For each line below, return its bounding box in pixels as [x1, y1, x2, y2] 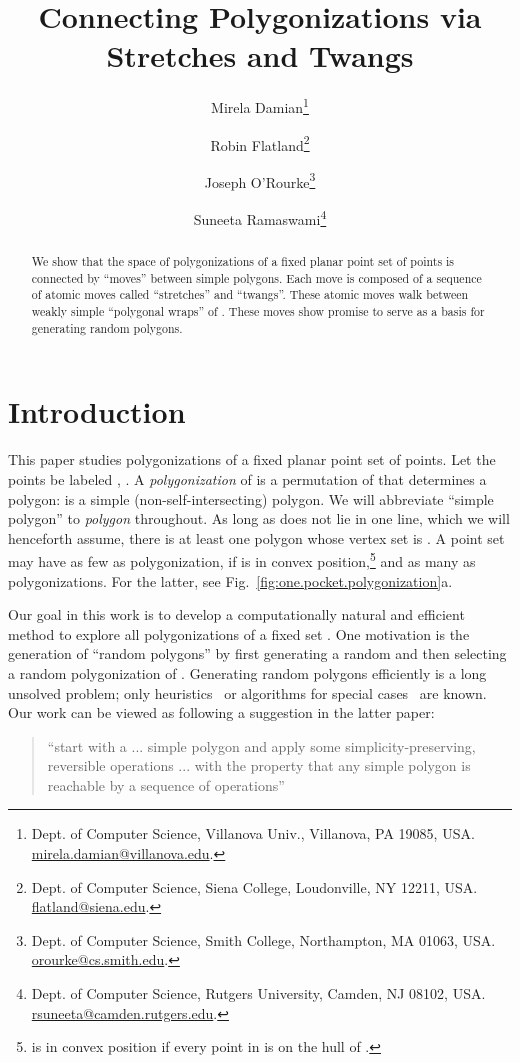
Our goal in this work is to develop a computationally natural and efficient [8, 604, 465, 625]
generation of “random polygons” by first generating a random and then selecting [8, 643, 507, 664]
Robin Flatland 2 [210, 131, 310, 155]
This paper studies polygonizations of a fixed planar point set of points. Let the [8, 449, 496, 470]
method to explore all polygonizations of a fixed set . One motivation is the [8, 623, 470, 644]
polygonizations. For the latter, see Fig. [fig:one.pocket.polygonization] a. [8, 570, 453, 591]
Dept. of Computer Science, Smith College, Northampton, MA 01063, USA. [31, 929, 496, 950]
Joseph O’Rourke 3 [204, 168, 316, 192]
